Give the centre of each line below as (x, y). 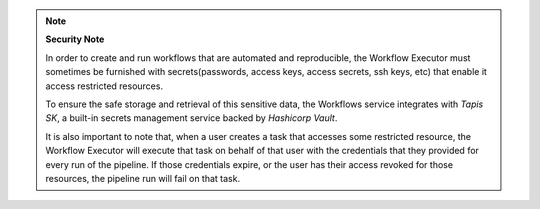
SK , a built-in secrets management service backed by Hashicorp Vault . (191, 118)
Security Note (75, 39)
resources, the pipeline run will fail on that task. (142, 178)
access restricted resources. (104, 86)
